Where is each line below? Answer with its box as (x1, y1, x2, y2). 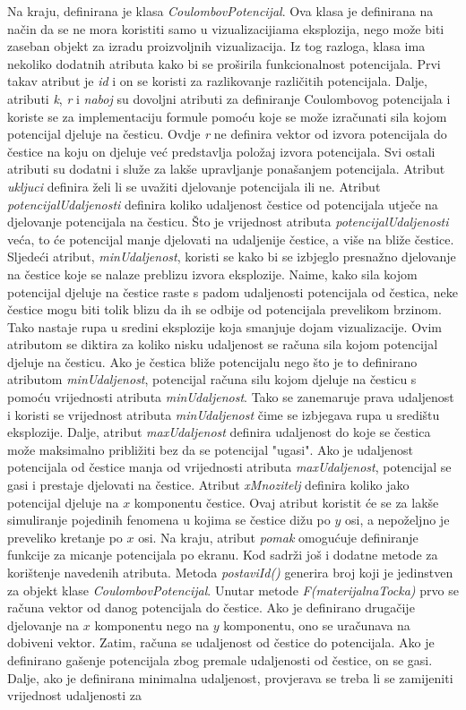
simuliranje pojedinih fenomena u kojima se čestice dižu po (7, 510, 331, 529)
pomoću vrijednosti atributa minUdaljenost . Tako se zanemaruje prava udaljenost (7, 388, 454, 406)
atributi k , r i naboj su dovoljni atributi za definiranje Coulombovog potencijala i (7, 89, 451, 107)
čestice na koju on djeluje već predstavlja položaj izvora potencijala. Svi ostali (7, 141, 436, 160)
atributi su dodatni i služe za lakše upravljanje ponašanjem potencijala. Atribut (7, 159, 445, 178)
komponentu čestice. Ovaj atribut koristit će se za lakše (134, 492, 439, 511)
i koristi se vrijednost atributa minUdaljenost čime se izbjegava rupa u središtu (7, 405, 440, 423)
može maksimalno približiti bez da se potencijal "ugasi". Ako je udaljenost (7, 440, 413, 458)
